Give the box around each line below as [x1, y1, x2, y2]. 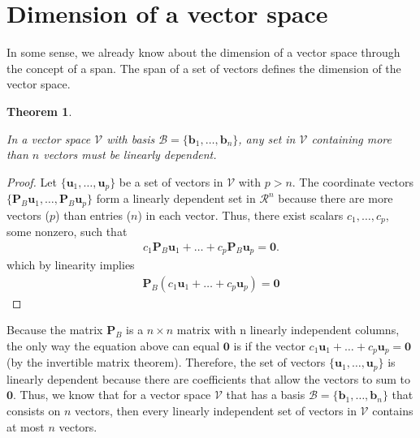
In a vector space [6, 130, 91, 147]
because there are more [278, 190, 393, 207]
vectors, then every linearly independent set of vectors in [75, 402, 357, 419]
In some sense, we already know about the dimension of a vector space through [6, 44, 401, 61]
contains [372, 402, 414, 419]
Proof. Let [6, 173, 57, 190]
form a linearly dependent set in [96, 190, 256, 207]
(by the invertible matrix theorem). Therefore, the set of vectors [6, 354, 326, 371]
